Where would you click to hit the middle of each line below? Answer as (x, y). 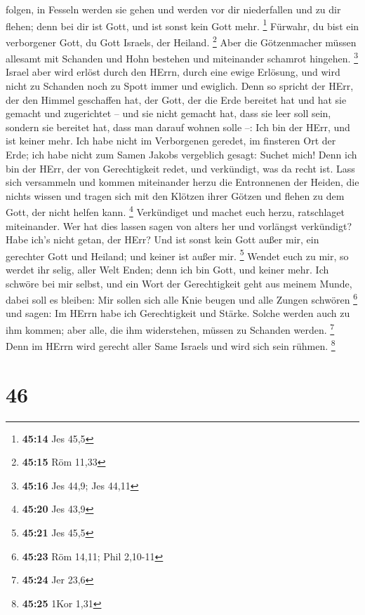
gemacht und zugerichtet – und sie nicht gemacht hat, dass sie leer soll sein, (168, 113)
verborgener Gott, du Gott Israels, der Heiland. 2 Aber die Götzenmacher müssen (181, 41)
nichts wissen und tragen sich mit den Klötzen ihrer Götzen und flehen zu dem (175, 195)
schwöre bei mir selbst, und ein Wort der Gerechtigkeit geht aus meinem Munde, (179, 283)
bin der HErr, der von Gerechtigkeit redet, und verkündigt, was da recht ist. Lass (180, 168)
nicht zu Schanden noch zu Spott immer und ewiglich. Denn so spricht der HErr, (180, 85)
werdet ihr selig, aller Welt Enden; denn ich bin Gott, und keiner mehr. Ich (167, 269)
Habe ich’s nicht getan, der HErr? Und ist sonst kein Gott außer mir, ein (162, 239)
